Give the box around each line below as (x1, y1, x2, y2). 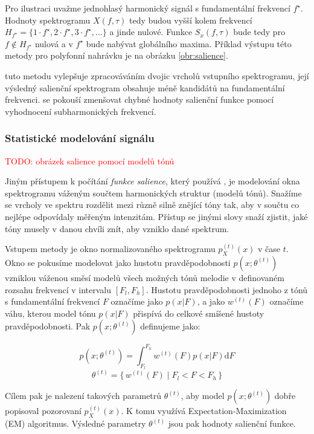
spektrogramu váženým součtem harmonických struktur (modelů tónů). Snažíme (5, 186, 302, 199)
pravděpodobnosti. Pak (5, 320, 91, 332)
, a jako (197, 295, 225, 308)
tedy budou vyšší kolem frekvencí (129, 13, 252, 26)
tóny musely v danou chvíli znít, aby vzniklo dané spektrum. (5, 222, 229, 235)
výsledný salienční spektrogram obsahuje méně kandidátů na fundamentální (5, 81, 285, 94)
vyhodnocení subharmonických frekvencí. (5, 105, 156, 117)
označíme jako (111, 295, 163, 308)
